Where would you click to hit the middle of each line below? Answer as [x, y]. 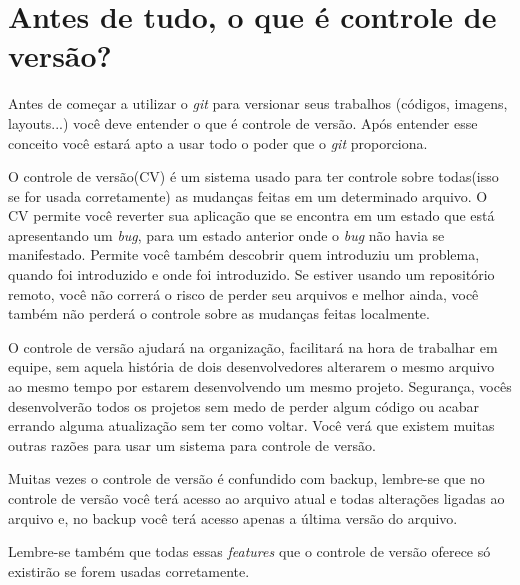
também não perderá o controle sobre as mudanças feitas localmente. [219, 313]
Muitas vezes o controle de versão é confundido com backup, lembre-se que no [246, 478]
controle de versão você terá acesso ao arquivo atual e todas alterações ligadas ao [256, 498]
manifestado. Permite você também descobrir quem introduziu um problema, [244, 254]
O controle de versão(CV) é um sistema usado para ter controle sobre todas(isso [253, 176]
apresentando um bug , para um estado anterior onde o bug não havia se [226, 234]
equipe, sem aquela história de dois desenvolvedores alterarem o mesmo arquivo [251, 366]
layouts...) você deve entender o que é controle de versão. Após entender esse [243, 122]
